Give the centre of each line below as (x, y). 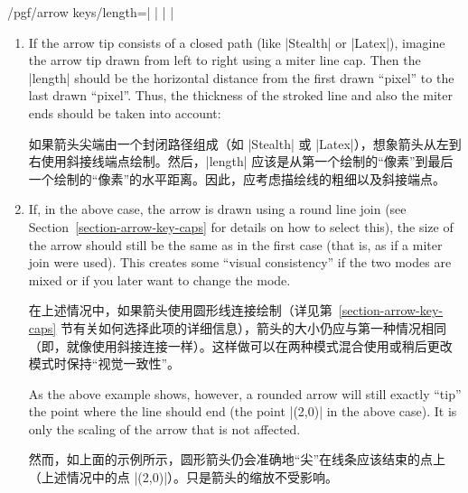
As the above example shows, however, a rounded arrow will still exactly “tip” (245, 393)
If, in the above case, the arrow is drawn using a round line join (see (217, 209)
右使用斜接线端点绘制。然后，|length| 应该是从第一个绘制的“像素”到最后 (241, 161)
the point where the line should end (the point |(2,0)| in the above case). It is (243, 411)
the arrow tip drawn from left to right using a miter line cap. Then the (225, 60)
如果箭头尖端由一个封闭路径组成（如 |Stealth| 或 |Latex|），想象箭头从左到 (245, 143)
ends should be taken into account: (125, 112)
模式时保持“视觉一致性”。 (104, 363)
